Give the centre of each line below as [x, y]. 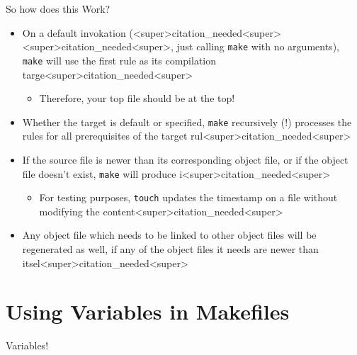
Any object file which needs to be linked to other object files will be [169, 235]
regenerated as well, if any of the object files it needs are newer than [170, 249]
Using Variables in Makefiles [148, 311]
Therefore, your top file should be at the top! [137, 98]
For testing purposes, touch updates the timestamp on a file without [188, 197]
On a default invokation [74, 32]
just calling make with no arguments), [258, 46]
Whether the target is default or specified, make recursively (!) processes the [187, 122]
